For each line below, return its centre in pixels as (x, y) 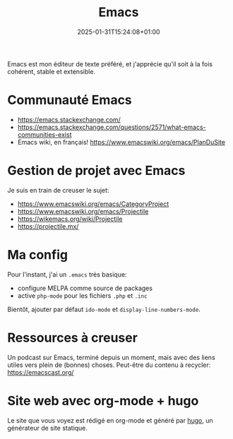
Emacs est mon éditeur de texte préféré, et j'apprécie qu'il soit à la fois (110, 64)
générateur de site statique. (48, 428)
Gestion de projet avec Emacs (96, 171)
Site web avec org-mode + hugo (103, 401)
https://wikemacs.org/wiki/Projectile (70, 219)
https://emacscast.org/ (41, 372)
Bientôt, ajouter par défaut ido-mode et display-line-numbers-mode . (104, 309)
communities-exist (44, 134)
